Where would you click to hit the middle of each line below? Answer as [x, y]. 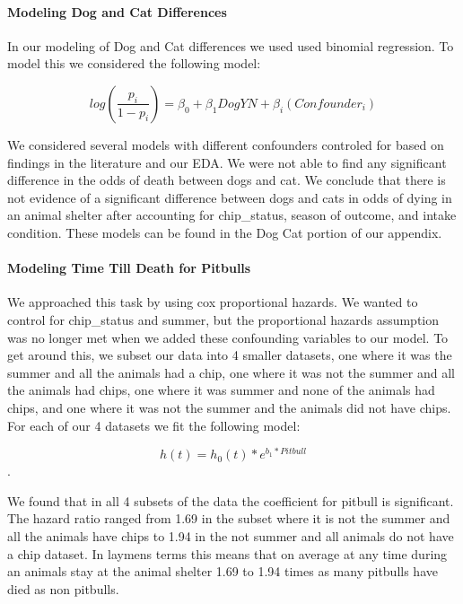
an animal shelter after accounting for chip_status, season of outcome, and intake [232, 215]
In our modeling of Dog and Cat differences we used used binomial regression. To [231, 45]
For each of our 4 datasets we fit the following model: [154, 425]
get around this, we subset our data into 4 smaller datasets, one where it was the [230, 355]
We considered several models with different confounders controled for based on [226, 144]
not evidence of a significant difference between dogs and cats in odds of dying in [230, 197]
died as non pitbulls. [63, 588]
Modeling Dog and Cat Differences [117, 11]
